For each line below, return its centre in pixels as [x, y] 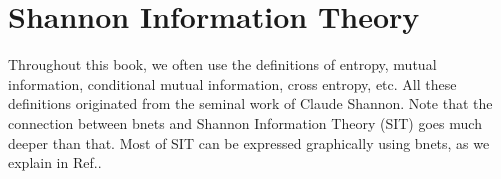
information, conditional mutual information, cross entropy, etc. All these [232, 83]
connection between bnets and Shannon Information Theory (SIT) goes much [245, 122]
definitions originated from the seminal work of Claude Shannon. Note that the [250, 103]
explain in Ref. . [55, 162]
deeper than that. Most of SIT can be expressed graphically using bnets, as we [249, 142]
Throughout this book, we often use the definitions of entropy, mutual [222, 64]
